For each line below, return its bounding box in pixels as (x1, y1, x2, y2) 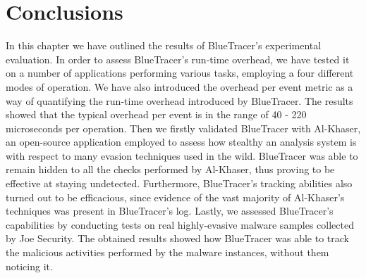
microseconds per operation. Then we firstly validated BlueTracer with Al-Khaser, (6, 120, 361, 135)
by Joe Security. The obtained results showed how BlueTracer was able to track (6, 231, 349, 246)
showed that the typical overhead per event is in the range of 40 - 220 (6, 107, 307, 122)
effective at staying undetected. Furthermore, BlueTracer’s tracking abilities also (6, 176, 353, 191)
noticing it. (6, 258, 53, 273)
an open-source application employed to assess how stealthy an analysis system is (6, 134, 357, 149)
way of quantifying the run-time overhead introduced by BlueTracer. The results (6, 93, 353, 108)
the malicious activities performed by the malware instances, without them (6, 245, 329, 260)
